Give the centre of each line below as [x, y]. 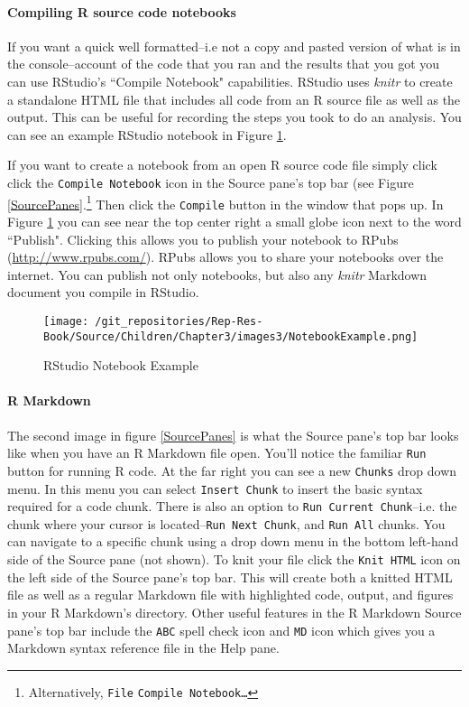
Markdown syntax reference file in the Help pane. [143, 648]
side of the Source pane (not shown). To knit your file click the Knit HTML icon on [234, 559]
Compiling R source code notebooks [122, 11]
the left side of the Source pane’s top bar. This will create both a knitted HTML [230, 577]
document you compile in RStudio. [103, 292]
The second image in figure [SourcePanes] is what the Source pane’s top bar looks [233, 435]
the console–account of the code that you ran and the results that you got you [224, 64]
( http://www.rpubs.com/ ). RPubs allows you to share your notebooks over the [225, 257]
